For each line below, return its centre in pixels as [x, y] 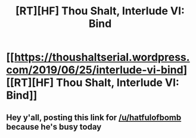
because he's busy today [54, 127]
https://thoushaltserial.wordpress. [102, 57]
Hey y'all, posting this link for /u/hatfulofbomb [94, 117]
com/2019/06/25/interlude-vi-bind [95, 70]
